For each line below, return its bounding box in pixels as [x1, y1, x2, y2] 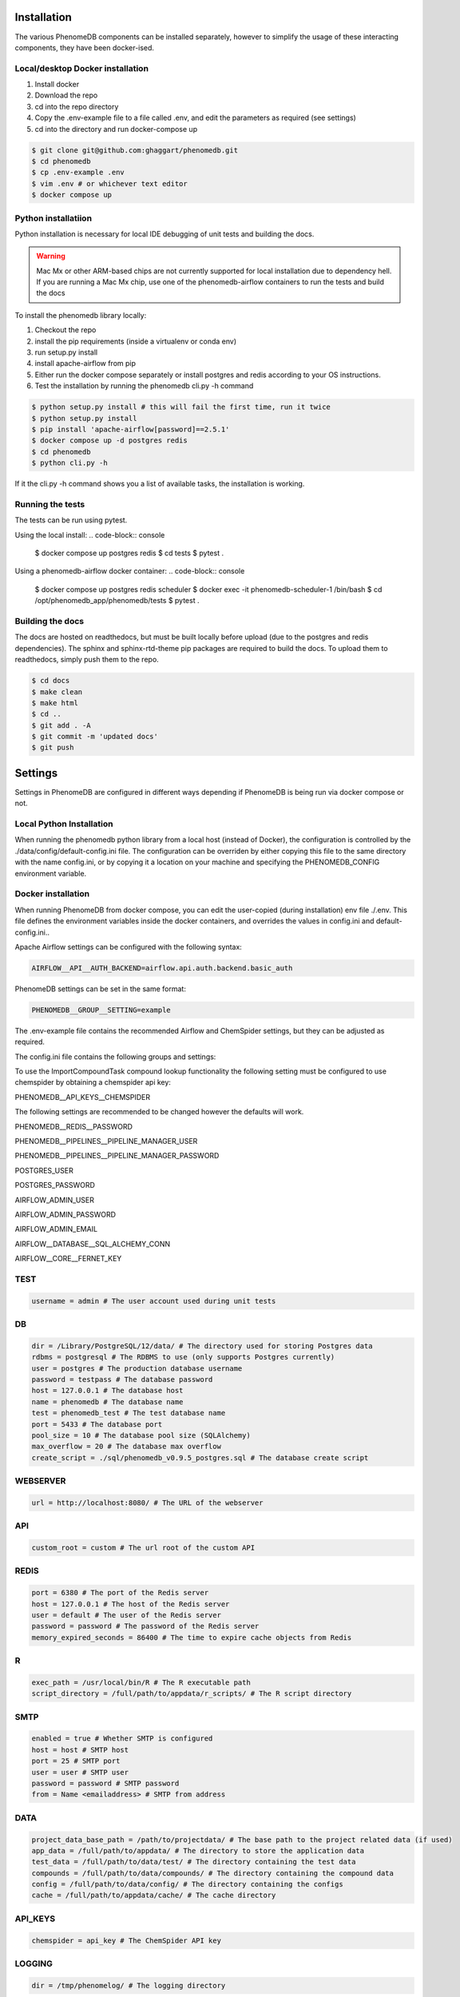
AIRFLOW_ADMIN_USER [14, 1195, 95, 1205]
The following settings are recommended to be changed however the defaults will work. [14, 1107, 304, 1117]
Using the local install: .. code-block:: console [14, 530, 165, 539]
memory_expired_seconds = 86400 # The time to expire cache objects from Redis [31, 1633, 352, 1642]
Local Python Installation [14, 819, 113, 830]
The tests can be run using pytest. [14, 515, 128, 525]
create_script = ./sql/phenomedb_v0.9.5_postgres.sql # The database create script [31, 1453, 369, 1462]
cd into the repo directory [34, 101, 119, 111]
